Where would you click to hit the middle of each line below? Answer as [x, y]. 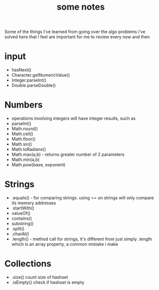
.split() [18, 229]
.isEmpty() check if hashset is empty [48, 282]
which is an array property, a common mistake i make [65, 244]
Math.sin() [22, 144]
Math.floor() [23, 139]
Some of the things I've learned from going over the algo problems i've [75, 32]
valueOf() [21, 213]
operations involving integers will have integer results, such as [73, 118]
